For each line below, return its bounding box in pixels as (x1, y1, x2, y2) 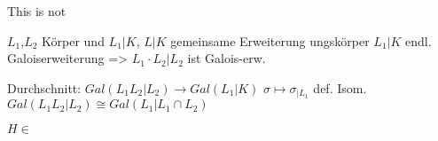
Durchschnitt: (7, 78, 82, 97)
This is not (7, 2, 66, 20)
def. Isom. (313, 78, 367, 97)
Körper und (42, 31, 105, 50)
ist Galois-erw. (187, 49, 266, 67)
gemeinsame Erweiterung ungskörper (170, 31, 370, 50)
